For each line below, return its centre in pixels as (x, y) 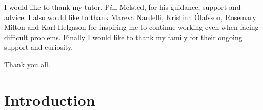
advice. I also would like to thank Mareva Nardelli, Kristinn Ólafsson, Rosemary (130, 17)
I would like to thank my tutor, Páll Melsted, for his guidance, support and (123, 7)
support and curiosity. (39, 47)
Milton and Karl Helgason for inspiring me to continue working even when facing (131, 27)
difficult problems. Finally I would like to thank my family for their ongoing (123, 37)
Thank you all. (27, 64)
